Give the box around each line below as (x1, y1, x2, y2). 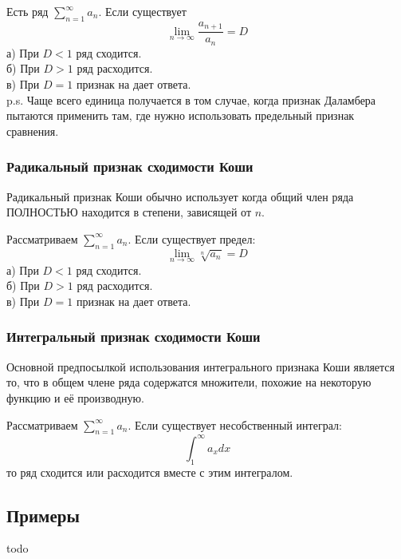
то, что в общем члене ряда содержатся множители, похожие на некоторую (6, 374, 372, 391)
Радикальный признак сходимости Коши (6, 157, 254, 176)
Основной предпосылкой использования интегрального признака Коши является (6, 358, 395, 375)
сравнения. (6, 122, 59, 139)
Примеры (6, 502, 80, 527)
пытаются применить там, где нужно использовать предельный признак (6, 107, 355, 124)
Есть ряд (6, 3, 49, 19)
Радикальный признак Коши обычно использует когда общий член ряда (6, 188, 354, 204)
